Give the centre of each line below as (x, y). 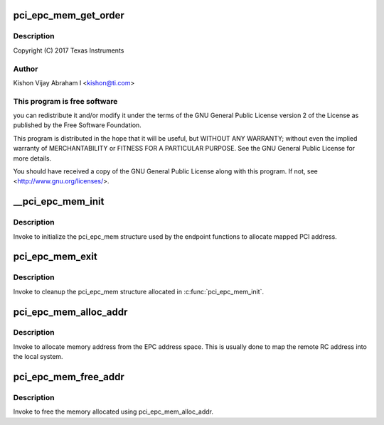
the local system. (38, 357)
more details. (32, 158)
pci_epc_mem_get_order (69, 15)
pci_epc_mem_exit (55, 257)
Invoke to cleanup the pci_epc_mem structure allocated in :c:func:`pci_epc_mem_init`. (139, 291)
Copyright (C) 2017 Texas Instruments (69, 50)
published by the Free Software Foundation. (77, 125)
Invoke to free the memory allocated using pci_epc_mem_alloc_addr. (113, 411)
